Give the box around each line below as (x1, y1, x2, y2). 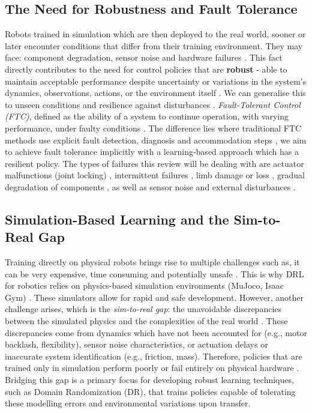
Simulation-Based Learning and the (5, 210, 229, 228)
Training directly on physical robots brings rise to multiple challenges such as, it (5, 256, 300, 268)
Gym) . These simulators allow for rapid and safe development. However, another (5, 291, 304, 303)
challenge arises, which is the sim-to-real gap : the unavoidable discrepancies (5, 303, 282, 315)
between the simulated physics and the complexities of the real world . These (5, 315, 288, 327)
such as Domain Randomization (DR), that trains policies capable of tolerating (5, 385, 296, 397)
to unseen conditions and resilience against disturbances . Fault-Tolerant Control (5, 98, 301, 110)
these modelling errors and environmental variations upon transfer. (5, 397, 251, 409)
